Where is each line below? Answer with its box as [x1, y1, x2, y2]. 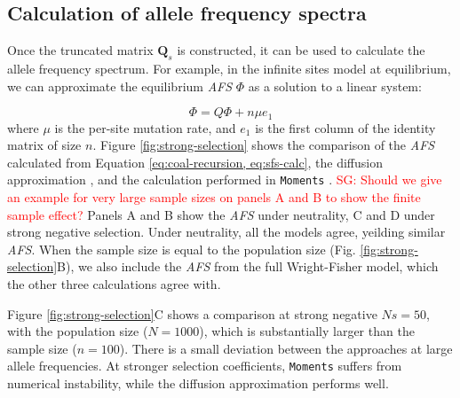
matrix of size [7, 136, 82, 154]
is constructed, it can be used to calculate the [177, 41, 425, 59]
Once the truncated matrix [7, 41, 154, 59]
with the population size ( [7, 322, 148, 340]
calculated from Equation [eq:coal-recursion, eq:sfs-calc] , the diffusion [7, 152, 383, 171]
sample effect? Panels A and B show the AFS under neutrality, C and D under [7, 205, 435, 223]
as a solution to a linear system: [248, 76, 422, 95]
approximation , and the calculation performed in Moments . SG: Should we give [7, 170, 442, 189]
